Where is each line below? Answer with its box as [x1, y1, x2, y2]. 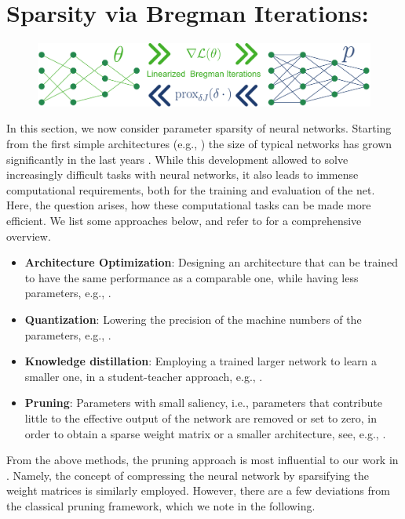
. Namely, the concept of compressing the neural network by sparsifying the [6, 466, 370, 483]
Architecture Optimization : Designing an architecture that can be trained [24, 254, 399, 270]
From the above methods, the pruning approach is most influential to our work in [6, 452, 399, 468]
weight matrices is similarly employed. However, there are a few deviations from [6, 482, 390, 499]
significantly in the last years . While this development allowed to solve [6, 151, 348, 167]
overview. [6, 227, 51, 244]
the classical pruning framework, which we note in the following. [6, 497, 316, 514]
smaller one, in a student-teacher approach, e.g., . [24, 368, 263, 384]
